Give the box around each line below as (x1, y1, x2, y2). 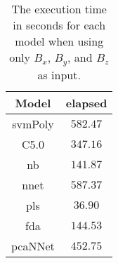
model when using (15, 33, 104, 49)
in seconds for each (13, 17, 106, 33)
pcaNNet (11, 237, 55, 254)
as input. (37, 66, 81, 83)
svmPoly (12, 115, 54, 132)
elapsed (65, 94, 107, 111)
